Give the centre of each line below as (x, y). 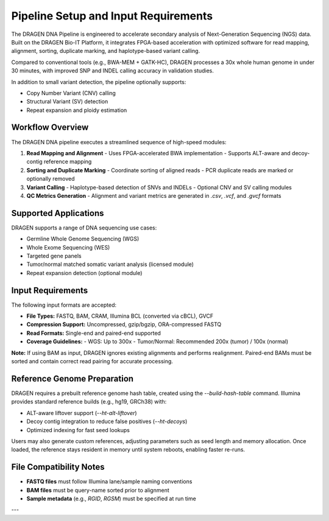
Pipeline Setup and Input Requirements (112, 16)
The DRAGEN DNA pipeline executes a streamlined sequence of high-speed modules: (119, 142)
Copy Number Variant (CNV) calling (71, 93)
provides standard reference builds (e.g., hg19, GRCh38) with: (89, 402)
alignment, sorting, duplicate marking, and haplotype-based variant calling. (106, 51)
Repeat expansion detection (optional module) (84, 273)
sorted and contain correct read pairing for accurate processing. (92, 362)
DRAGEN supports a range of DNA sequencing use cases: (84, 228)
